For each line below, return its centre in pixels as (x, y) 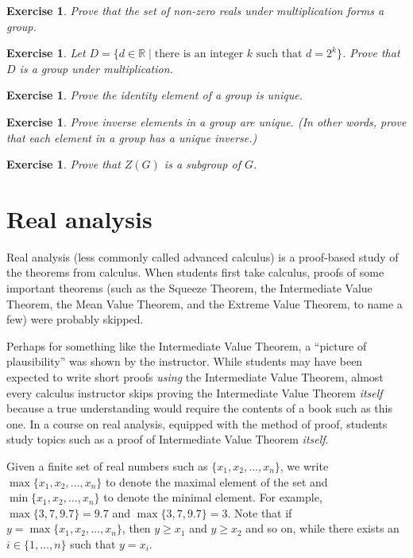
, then (136, 528)
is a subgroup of (202, 164)
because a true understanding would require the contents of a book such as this (199, 408)
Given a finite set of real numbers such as (107, 466)
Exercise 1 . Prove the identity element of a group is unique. (154, 95)
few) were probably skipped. (75, 319)
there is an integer (199, 54)
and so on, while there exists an (322, 528)
